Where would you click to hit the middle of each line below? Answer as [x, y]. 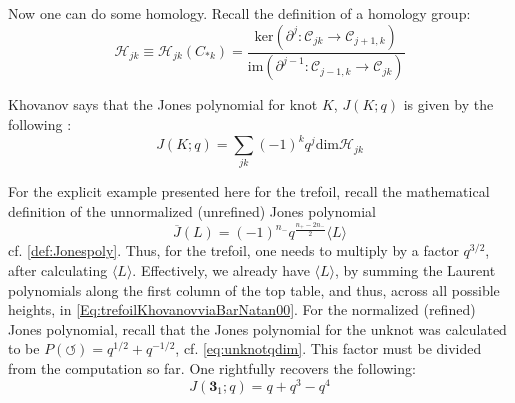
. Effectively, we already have [221, 270]
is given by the [448, 104]
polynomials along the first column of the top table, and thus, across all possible [254, 289]
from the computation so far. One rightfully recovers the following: [212, 368]
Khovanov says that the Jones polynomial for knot [163, 104]
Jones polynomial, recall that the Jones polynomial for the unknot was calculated [257, 328]
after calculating [58, 270]
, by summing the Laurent [415, 270]
